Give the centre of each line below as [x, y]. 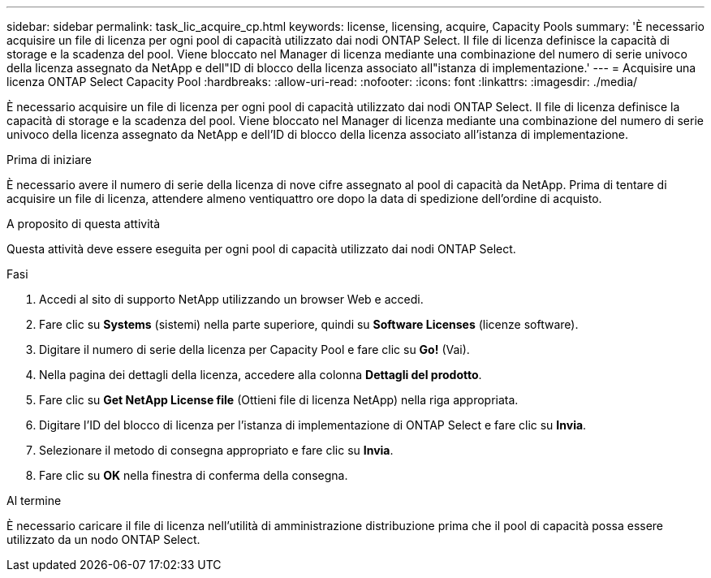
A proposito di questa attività [84, 224]
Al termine [34, 500]
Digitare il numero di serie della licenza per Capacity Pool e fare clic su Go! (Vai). [254, 349]
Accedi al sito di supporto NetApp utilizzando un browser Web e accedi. [231, 299]
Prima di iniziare [49, 160]
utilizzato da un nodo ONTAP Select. [103, 539]
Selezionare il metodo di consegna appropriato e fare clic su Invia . [216, 450]
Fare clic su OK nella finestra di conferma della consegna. [194, 475]
